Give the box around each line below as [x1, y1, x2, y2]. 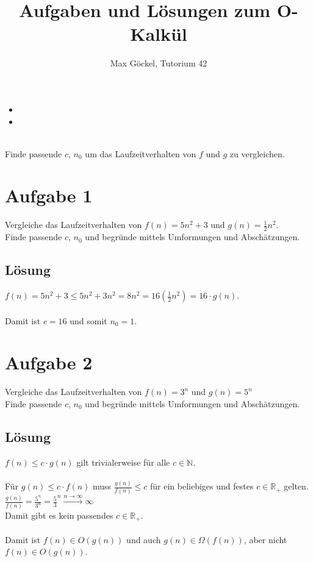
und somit [70, 314, 107, 327]
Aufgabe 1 [5, 183, 93, 208]
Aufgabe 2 [5, 350, 93, 375]
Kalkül [130, 21, 187, 46]
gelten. [284, 480, 309, 493]
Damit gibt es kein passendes [5, 508, 113, 521]
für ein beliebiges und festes [150, 480, 254, 493]
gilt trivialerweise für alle [76, 455, 170, 468]
